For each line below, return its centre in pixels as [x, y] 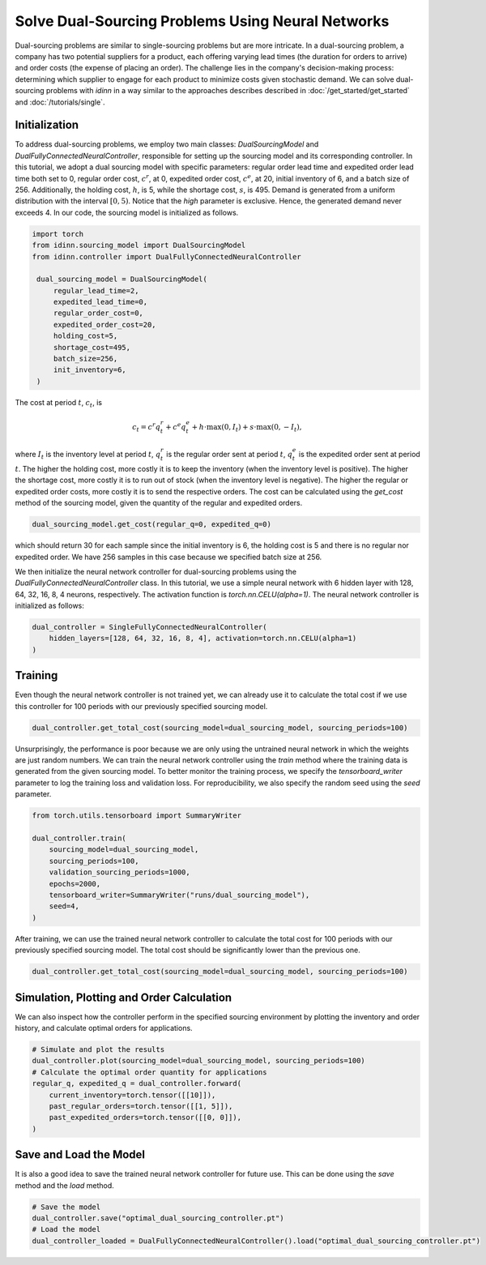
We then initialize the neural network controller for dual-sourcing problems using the [156, 571]
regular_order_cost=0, [98, 313]
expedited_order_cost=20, [105, 325]
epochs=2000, [75, 884]
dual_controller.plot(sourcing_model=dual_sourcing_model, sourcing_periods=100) [199, 1061]
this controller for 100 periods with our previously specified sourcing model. [141, 706]
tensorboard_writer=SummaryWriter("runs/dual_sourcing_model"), [179, 895]
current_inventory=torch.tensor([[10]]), [132, 1095]
